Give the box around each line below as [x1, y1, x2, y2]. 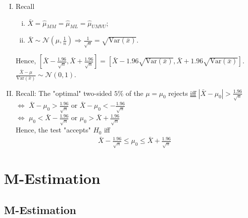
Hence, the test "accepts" [15, 125, 91, 135]
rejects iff [168, 87, 197, 98]
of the [126, 87, 144, 98]
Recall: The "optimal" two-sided [15, 87, 112, 98]
